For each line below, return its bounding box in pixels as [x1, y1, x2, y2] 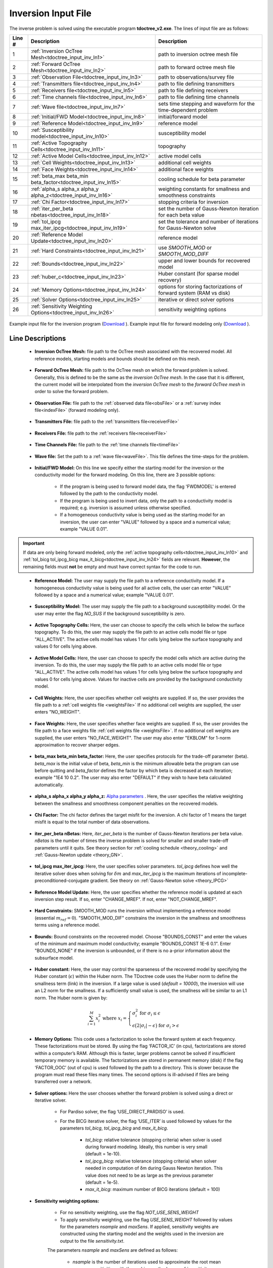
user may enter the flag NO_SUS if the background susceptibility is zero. [34, 610, 186, 616]
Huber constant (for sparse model [158, 270, 239, 277]
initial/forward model [158, 113, 207, 120]
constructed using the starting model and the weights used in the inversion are [60, 1230, 224, 1237]
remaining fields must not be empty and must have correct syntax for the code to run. [23, 563, 202, 570]
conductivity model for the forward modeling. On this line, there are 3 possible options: [34, 472, 216, 478]
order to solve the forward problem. [34, 389, 109, 395]
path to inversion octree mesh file [158, 51, 239, 58]
